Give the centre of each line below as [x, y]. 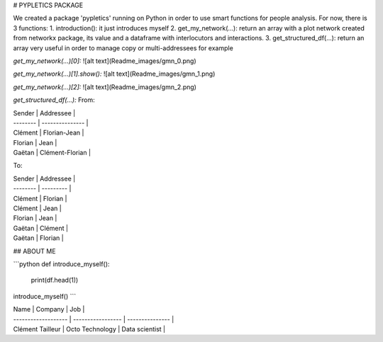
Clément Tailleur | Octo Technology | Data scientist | [89, 329]
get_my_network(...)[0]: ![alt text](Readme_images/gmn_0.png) [105, 61]
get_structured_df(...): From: [54, 100]
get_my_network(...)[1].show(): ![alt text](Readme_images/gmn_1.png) [114, 74]
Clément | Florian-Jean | [49, 133]
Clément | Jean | [37, 208]
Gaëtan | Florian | [38, 238]
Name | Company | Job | [49, 309]
